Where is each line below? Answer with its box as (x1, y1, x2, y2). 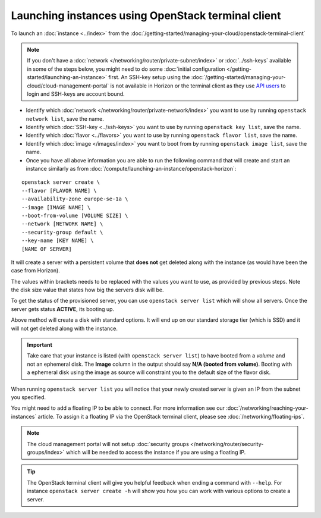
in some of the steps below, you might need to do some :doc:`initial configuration (27, 65, 225, 73)
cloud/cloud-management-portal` (27, 82, 109, 89)
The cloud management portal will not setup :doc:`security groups (27, 440, 190, 447)
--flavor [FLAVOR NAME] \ (21, 187, 97, 194)
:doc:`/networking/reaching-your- (226, 404, 309, 412)
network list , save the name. (26, 115, 104, 122)
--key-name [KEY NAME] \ (21, 237, 94, 244)
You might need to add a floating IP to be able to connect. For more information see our (11, 404, 225, 412)
